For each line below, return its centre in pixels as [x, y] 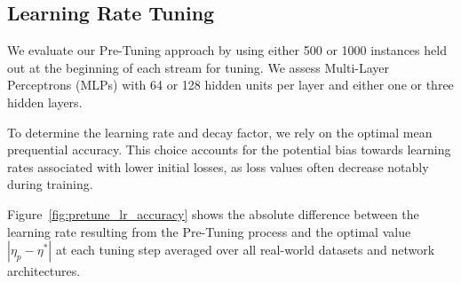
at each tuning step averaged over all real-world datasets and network [245, 250]
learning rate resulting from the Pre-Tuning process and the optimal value [209, 231]
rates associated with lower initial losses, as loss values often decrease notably [218, 166]
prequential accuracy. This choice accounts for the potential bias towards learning [229, 149]
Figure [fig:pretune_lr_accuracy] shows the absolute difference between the [213, 213]
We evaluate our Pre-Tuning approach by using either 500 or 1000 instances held [227, 50]
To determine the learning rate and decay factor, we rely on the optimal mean [220, 132]
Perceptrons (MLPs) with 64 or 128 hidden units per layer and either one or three [230, 85]
